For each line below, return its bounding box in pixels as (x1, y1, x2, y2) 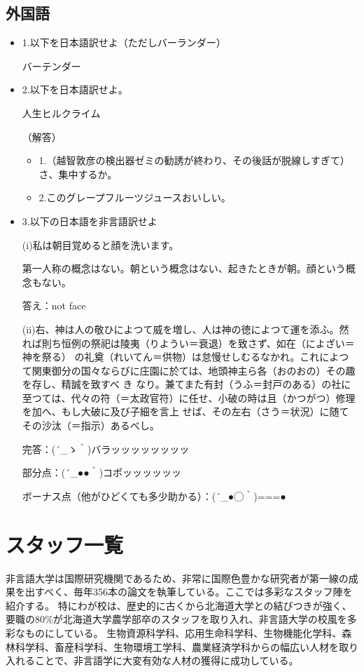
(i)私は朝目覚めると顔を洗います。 (22, 237, 179, 252)
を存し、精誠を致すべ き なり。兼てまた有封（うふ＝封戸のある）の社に (22, 377, 351, 391)
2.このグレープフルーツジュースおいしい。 (38, 190, 231, 205)
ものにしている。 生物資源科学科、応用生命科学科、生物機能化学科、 (24, 625, 342, 640)
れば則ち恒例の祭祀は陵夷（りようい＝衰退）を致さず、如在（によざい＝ (22, 335, 355, 350)
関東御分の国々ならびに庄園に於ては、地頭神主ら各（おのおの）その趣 (31, 363, 356, 377)
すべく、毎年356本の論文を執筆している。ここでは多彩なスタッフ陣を (34, 584, 353, 599)
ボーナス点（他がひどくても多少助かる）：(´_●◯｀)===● (22, 488, 286, 503)
